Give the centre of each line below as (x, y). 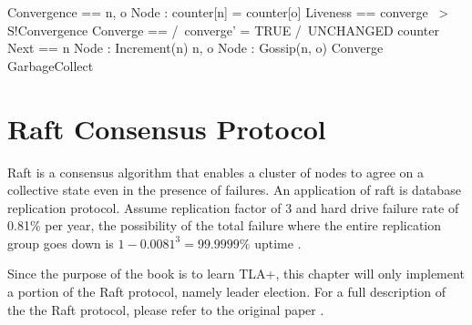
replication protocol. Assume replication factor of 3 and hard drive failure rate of (233, 207)
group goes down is (61, 243)
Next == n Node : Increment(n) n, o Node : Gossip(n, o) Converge (195, 48)
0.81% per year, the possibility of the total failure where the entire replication (225, 225)
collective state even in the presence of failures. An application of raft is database (234, 190)
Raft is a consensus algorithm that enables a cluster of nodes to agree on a (215, 172)
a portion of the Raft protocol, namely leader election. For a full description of (226, 292)
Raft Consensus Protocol (167, 128)
